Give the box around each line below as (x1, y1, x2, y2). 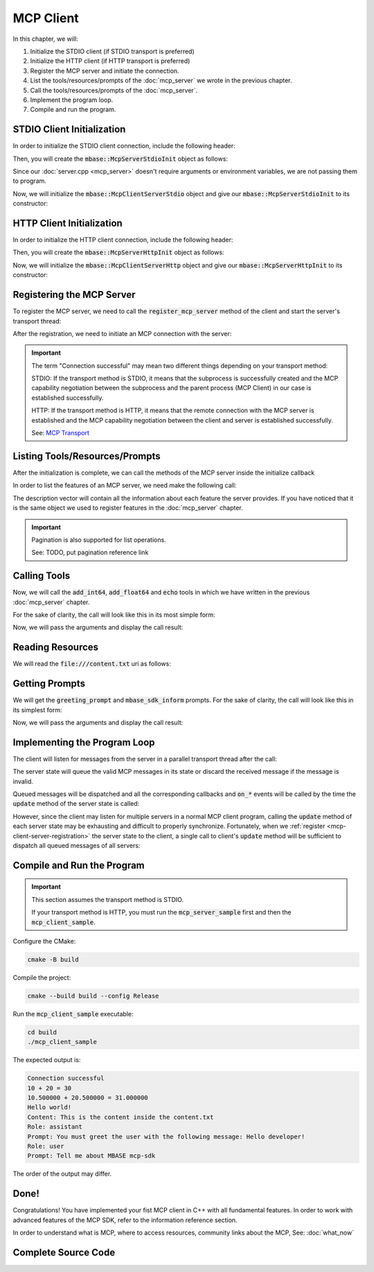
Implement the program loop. (30, 96, 114, 104)
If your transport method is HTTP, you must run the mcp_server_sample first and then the (31, 908, 292, 917)
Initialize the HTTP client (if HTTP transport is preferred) (30, 57, 190, 65)
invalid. (12, 777, 34, 786)
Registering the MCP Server (12, 289, 136, 301)
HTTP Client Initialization (12, 217, 123, 229)
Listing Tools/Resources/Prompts (12, 450, 161, 462)
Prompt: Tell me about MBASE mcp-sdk (27, 1152, 156, 1160)
